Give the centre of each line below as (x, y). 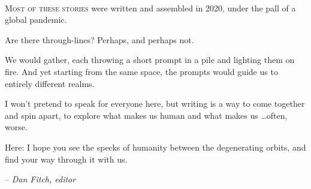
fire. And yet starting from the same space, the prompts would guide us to (141, 71)
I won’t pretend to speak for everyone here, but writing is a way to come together (155, 103)
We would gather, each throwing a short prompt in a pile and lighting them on (150, 60)
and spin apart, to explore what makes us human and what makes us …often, (146, 115)
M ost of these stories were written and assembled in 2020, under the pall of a (150, 7)
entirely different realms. (50, 83)
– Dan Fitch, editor (40, 179)
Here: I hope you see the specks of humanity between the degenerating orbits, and (155, 147)
